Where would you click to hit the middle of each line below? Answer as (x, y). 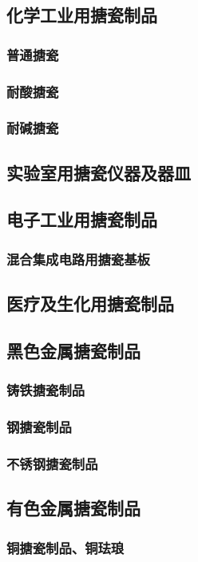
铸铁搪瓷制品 (46, 390)
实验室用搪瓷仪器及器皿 (99, 172)
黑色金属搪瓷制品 (73, 350)
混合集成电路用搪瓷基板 (78, 259)
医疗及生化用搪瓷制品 (90, 303)
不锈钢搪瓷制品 (52, 463)
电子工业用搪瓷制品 (82, 219)
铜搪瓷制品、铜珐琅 (65, 547)
